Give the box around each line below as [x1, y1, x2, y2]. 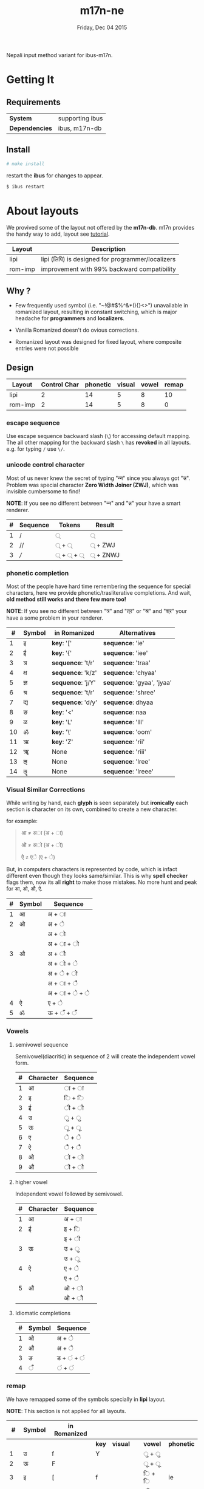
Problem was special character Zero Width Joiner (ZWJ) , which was [6, 481, 178, 488]
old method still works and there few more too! [6, 595, 126, 603]
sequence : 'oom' [103, 727, 152, 736]
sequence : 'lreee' [103, 767, 154, 775]
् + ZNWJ [90, 550, 120, 559]
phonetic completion [6, 569, 69, 577]
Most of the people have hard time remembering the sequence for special [6, 583, 191, 590]
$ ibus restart [6, 183, 45, 190]
